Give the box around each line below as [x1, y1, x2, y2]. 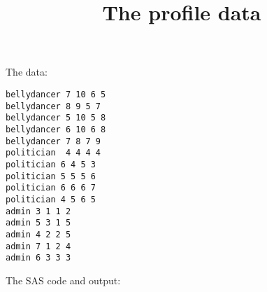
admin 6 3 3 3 [6, 253, 71, 263]
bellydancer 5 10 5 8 [6, 113, 106, 123]
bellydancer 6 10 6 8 [6, 124, 106, 134]
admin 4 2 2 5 [6, 229, 71, 239]
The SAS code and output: [6, 272, 121, 287]
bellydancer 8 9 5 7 [6, 101, 101, 111]
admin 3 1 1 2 [6, 206, 71, 216]
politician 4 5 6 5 [6, 194, 96, 204]
